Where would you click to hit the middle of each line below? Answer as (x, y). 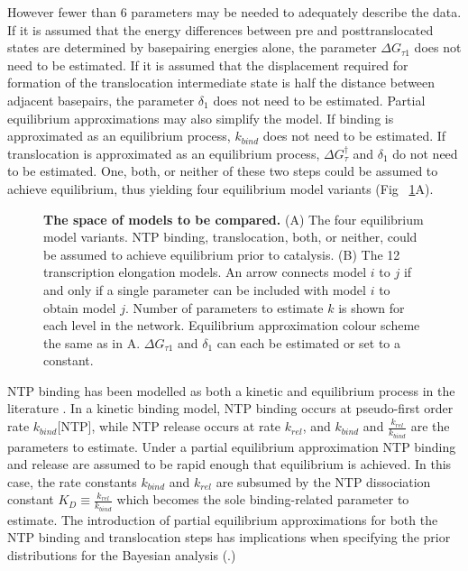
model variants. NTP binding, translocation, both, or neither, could (230, 237)
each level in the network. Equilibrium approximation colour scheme (232, 325)
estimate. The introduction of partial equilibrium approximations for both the (223, 519)
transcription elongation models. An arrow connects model (205, 272)
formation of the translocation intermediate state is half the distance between (221, 83)
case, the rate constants (72, 481)
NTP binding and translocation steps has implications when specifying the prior (229, 537)
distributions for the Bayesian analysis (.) (122, 554)
